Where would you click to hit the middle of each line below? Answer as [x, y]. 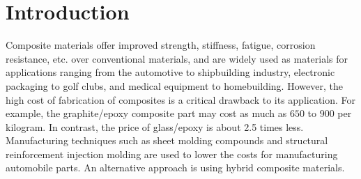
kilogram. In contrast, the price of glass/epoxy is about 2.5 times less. [155, 126]
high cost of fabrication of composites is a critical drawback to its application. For [181, 99]
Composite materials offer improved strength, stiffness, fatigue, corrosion [161, 45]
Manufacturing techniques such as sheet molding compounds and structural [167, 140]
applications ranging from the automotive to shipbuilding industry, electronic [170, 72]
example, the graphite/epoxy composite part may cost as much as [146, 113]
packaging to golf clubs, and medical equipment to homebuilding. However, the [174, 85]
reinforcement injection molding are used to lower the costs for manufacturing [172, 154]
